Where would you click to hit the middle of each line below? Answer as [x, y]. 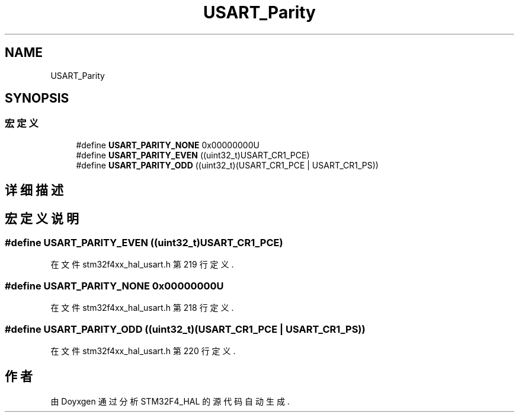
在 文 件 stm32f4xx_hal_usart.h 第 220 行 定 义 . [143, 351]
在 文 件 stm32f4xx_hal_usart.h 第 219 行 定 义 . [142, 265]
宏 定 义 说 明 [42, 218]
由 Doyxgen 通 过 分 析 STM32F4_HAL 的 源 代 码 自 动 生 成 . [170, 401]
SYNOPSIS [37, 98]
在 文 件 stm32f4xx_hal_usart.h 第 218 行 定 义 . [142, 308]
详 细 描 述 [34, 190]
